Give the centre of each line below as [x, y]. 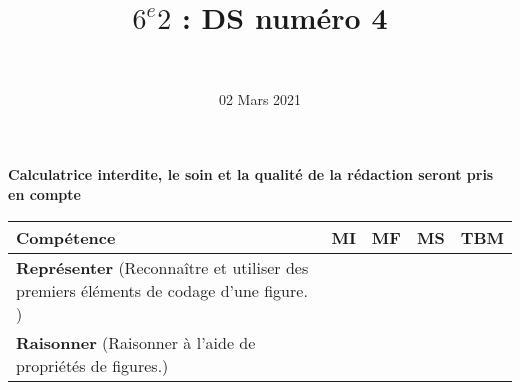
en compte [44, 193]
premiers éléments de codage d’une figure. [162, 290]
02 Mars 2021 [260, 98]
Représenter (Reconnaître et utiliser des [162, 267]
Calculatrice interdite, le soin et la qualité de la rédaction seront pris [251, 174]
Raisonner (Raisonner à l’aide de [136, 342]
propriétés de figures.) [92, 365]
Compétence [66, 237]
